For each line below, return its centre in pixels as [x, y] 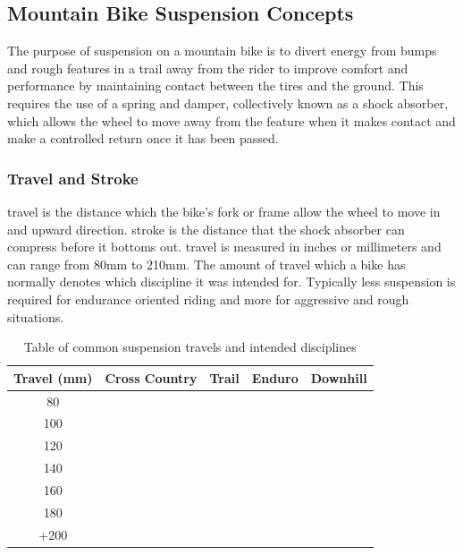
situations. [36, 316]
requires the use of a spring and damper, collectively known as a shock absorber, [228, 102]
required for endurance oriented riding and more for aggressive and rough [208, 299]
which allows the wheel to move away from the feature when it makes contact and [231, 120]
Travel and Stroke [73, 178]
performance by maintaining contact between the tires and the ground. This [215, 85]
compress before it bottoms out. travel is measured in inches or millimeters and [224, 247]
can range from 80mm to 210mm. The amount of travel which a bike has [206, 264]
